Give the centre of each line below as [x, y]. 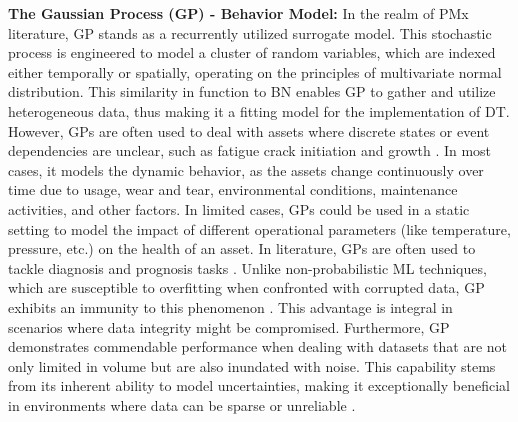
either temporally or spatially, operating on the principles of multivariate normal [255, 71]
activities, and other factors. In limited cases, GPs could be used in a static [239, 208]
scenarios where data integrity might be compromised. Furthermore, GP [229, 326]
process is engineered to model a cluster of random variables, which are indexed [252, 52]
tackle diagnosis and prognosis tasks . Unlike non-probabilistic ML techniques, [247, 267]
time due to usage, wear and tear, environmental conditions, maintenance [233, 189]
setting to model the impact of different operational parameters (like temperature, [259, 228]
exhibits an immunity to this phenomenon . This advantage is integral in [230, 306]
